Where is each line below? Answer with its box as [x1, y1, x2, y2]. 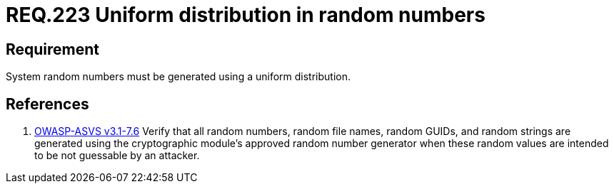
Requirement [6, 40, 100, 58]
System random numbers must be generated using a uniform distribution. [6, 70, 351, 83]
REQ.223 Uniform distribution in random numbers [6, 3, 485, 27]
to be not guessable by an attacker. [34, 149, 200, 162]
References [6, 94, 89, 113]
